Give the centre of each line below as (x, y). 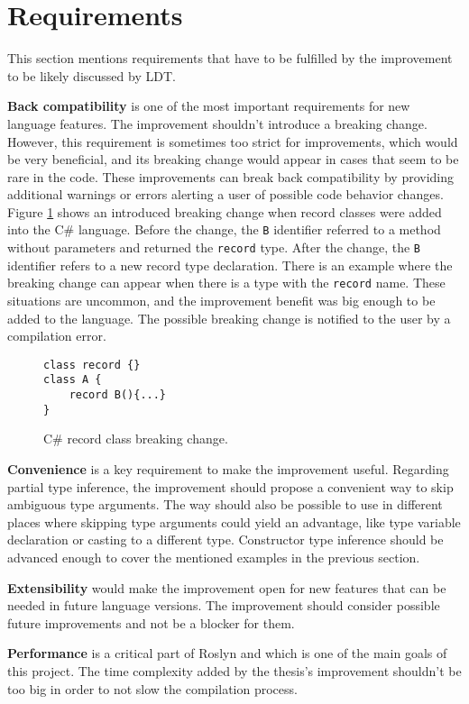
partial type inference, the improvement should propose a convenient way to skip (230, 486)
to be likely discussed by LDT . (92, 75)
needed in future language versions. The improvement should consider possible (224, 605)
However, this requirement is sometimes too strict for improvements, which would (233, 141)
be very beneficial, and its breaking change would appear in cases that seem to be (233, 159)
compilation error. (57, 336)
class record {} (92, 365)
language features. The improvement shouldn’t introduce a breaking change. (217, 123)
